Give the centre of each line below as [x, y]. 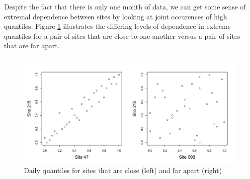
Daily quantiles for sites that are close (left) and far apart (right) [123, 170]
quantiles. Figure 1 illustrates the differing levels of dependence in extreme [118, 26]
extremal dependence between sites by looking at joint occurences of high [116, 16]
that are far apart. [32, 45]
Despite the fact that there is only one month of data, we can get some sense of [125, 6]
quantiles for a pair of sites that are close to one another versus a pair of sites [122, 36]
